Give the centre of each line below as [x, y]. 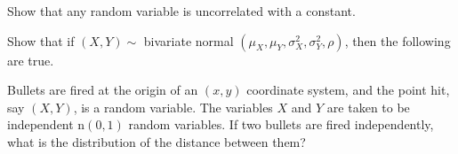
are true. [31, 60]
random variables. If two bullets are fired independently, [281, 124]
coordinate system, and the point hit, [348, 90]
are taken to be [368, 107]
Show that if [41, 40]
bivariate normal [189, 40]
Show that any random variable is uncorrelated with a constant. [181, 11]
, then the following [398, 40]
